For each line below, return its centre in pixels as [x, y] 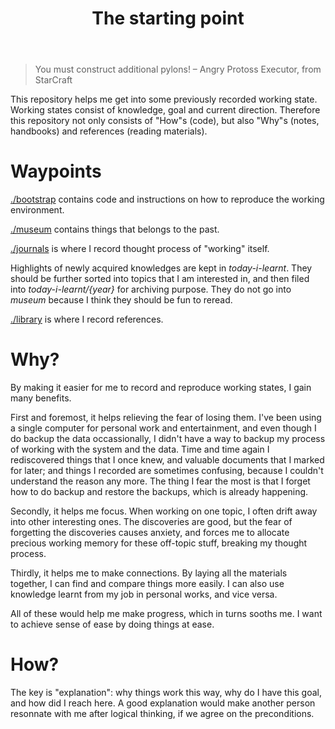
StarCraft [53, 80]
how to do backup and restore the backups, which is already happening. [159, 492]
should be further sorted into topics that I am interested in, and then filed [160, 279]
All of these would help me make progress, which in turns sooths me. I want [166, 614]
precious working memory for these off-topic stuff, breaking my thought [159, 543]
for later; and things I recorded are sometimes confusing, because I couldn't [167, 471]
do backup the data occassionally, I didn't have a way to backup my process [168, 439]
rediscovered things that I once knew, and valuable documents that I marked [167, 460]
